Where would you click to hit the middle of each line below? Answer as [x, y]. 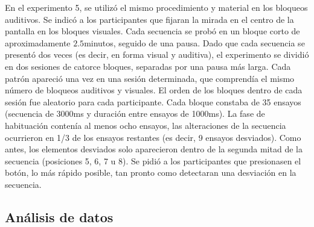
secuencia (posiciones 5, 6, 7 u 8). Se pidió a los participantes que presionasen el [153, 160]
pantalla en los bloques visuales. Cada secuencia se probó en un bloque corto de [152, 31]
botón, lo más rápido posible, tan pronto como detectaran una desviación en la [151, 173]
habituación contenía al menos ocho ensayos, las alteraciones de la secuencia [146, 125]
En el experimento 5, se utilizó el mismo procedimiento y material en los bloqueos [156, 7]
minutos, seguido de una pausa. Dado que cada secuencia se [194, 42]
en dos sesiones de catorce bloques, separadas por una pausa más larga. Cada [148, 66]
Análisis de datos [59, 216]
